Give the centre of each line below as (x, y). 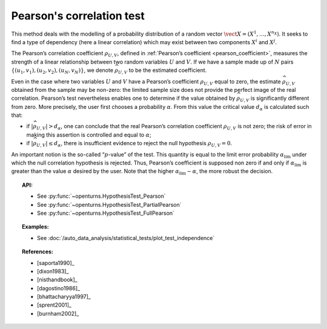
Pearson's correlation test (78, 16)
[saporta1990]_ (56, 262)
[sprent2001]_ (54, 305)
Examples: (35, 227)
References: (38, 252)
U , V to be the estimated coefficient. (163, 71)
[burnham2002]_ (58, 313)
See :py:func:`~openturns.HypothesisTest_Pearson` (101, 196)
